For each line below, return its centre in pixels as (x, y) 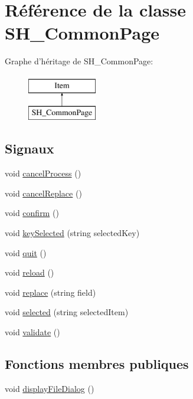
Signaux (30, 148)
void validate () (32, 332)
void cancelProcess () (43, 173)
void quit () (26, 252)
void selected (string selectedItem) (67, 312)
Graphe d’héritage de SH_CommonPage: (79, 61)
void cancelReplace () (43, 193)
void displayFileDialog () (50, 388)
